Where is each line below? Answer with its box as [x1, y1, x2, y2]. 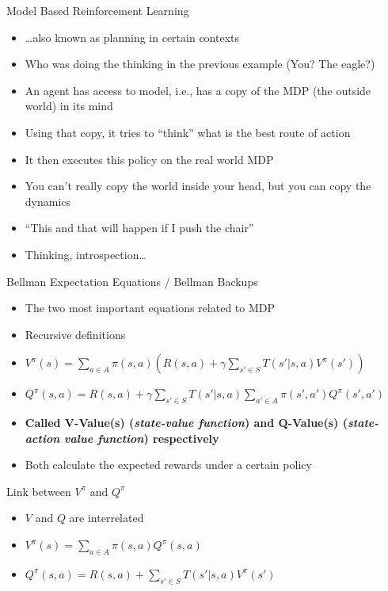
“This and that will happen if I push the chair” [25, 219, 254, 236]
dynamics [25, 193, 71, 209]
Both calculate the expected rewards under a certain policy [25, 456, 312, 473]
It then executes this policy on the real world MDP [25, 151, 274, 167]
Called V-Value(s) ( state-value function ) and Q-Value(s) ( [25, 414, 348, 431]
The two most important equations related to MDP [25, 299, 276, 316]
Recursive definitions [25, 326, 126, 342]
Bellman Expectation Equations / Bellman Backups [6, 273, 258, 289]
